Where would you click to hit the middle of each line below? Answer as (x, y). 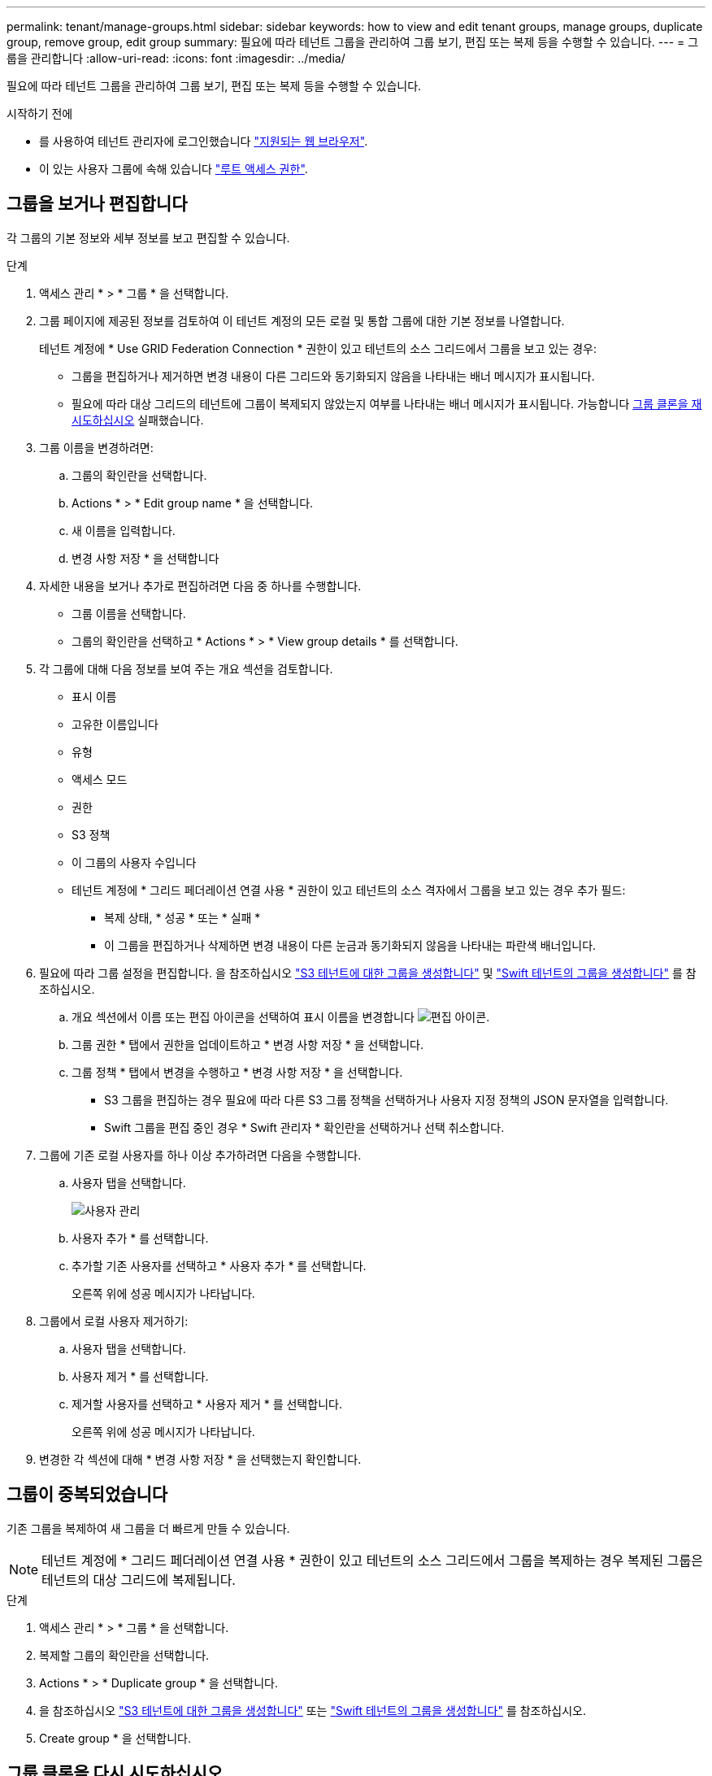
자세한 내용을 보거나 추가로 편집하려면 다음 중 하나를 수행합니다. (200, 585)
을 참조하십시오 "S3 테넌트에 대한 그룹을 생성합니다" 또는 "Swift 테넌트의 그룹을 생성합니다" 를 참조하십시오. (313, 1710)
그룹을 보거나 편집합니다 (97, 204)
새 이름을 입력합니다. (124, 530)
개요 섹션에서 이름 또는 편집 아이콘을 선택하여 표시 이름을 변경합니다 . (281, 1016)
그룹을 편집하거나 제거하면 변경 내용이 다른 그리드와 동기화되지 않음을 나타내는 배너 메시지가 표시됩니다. (333, 376)
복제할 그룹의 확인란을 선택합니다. (124, 1655)
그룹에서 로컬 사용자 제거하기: (114, 1321)
